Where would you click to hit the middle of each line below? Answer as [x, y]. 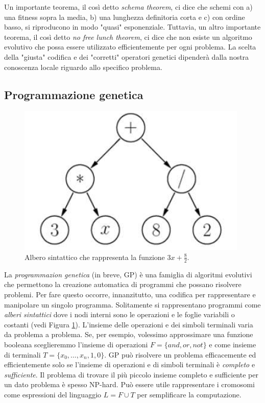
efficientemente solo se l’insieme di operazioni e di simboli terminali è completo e [130, 364]
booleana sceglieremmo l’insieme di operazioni [76, 344]
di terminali [22, 354]
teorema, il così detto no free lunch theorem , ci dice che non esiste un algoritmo [128, 37]
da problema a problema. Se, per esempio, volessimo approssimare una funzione [129, 334]
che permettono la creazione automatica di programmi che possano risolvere [123, 284]
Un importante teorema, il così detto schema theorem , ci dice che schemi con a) [128, 7]
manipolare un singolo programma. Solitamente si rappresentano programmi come [132, 304]
